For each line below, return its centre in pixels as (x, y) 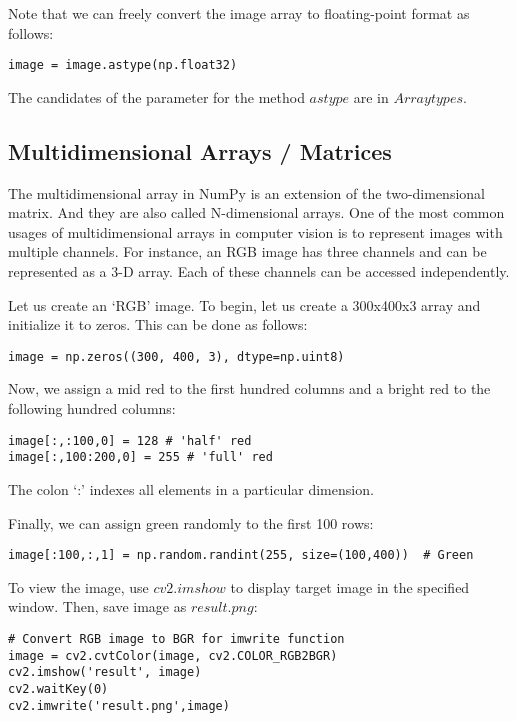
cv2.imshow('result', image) (105, 672)
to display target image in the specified (350, 586)
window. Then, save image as (97, 606)
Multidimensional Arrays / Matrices (200, 150)
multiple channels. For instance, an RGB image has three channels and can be (247, 251)
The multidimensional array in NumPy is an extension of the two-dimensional (246, 192)
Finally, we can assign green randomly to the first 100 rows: (191, 522)
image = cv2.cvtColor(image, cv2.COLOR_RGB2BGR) (173, 655)
